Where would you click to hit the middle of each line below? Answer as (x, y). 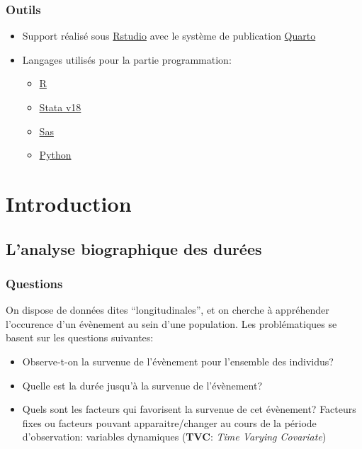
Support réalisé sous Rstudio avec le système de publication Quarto (169, 36)
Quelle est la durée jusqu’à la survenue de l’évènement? (142, 385)
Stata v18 (60, 107)
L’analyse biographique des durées (134, 248)
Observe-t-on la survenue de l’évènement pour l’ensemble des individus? (178, 361)
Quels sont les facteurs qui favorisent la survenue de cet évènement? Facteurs (189, 409)
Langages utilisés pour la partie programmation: (127, 59)
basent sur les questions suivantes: (80, 337)
